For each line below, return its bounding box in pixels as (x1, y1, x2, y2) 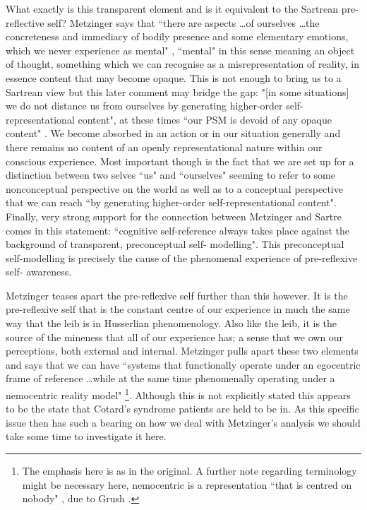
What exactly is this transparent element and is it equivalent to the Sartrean (6, 1, 339, 16)
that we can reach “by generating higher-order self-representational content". (6, 195, 337, 210)
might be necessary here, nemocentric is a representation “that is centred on (22, 477, 352, 492)
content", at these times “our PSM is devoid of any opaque (78, 112, 332, 126)
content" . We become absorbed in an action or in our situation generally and (6, 126, 341, 141)
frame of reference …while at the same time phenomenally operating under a (6, 371, 335, 386)
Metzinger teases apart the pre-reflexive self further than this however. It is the (6, 287, 348, 302)
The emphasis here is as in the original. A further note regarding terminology (22, 463, 357, 478)
